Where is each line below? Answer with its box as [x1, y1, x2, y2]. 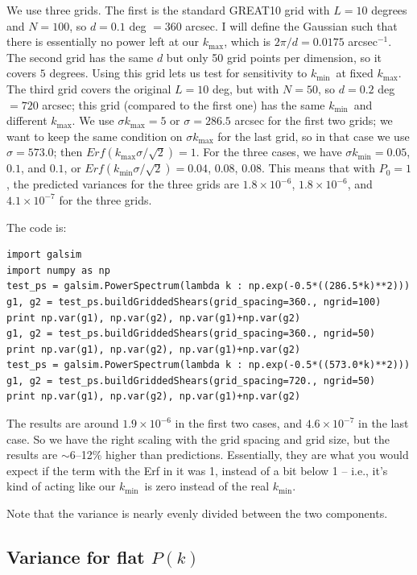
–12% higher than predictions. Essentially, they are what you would [75, 446, 409, 463]
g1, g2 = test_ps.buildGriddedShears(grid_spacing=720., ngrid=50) [6, 374, 376, 387]
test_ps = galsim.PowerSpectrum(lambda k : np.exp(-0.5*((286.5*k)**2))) [6, 280, 411, 292]
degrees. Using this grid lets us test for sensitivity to [49, 64, 308, 81]
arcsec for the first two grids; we [234, 112, 393, 129]
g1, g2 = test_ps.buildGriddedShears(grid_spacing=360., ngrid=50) [6, 328, 376, 340]
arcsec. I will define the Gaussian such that [185, 17, 398, 34]
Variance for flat [6, 544, 145, 569]
